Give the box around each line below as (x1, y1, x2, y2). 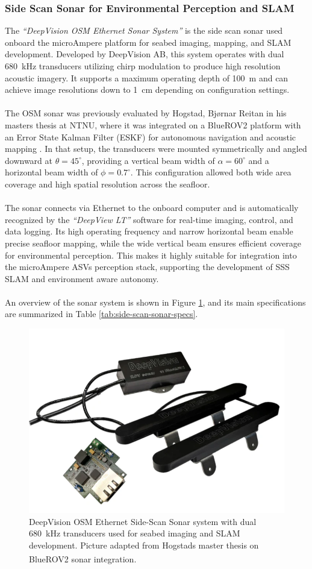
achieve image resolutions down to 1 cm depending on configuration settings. (5, 83, 290, 96)
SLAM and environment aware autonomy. (5, 272, 159, 284)
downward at (5, 154, 52, 166)
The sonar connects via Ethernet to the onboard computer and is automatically (5, 201, 299, 214)
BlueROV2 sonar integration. (29, 553, 137, 565)
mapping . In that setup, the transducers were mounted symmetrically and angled (5, 142, 307, 155)
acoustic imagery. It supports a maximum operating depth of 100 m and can (5, 71, 289, 84)
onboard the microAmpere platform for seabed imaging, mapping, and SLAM (5, 36, 292, 48)
